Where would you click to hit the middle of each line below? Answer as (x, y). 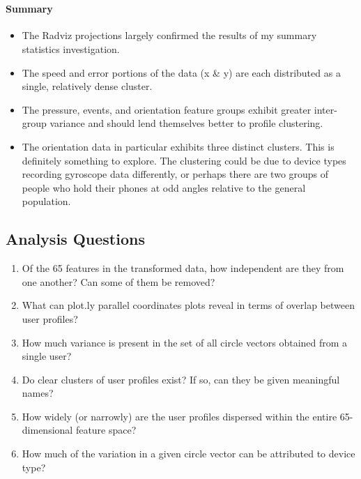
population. (46, 201)
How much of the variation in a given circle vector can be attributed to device (189, 454)
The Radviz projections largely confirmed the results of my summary (169, 35)
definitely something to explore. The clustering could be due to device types (184, 160)
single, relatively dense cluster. (87, 86)
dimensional (47, 430)
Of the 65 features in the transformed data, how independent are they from (183, 268)
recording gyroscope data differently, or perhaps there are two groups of (175, 174)
